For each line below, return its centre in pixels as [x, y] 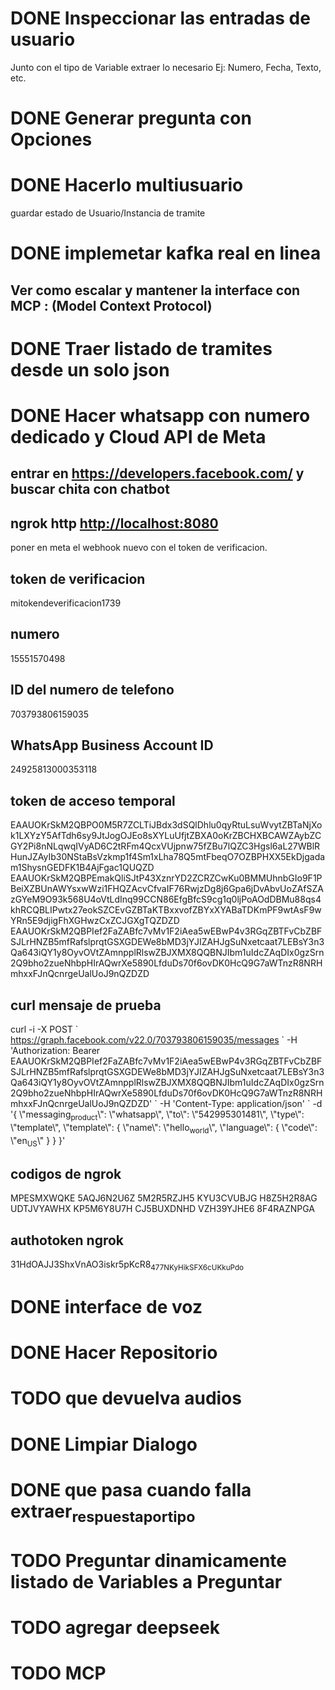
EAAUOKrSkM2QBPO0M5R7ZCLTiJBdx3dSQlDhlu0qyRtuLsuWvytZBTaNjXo [166, 825]
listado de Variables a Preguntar [146, 1581]
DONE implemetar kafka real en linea [166, 253]
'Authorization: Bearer [55, 1051]
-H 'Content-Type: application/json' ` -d [241, 1104]
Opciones [51, 139]
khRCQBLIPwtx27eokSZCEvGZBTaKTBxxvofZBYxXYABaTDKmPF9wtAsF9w [166, 910]
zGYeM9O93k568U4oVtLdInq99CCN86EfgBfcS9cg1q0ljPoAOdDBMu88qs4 [166, 899]
